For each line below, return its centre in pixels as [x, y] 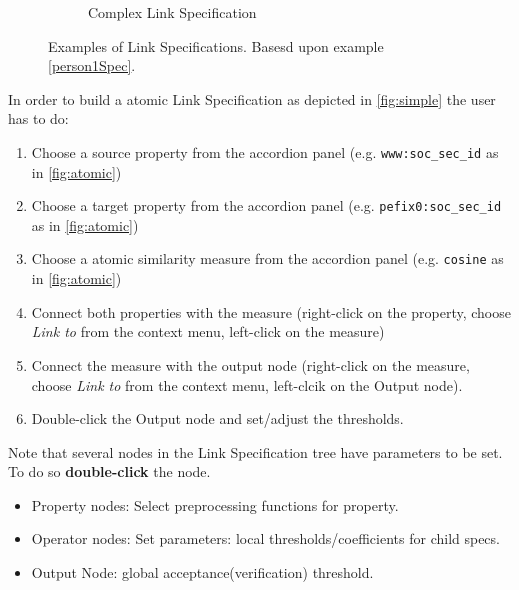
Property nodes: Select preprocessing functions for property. [215, 504]
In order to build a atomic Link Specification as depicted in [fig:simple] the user [252, 98]
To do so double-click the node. [109, 471]
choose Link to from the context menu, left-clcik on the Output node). [247, 384]
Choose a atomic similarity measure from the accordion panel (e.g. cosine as [267, 258]
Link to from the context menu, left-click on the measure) [208, 331]
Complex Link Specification [172, 12]
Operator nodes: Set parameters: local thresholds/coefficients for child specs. [265, 538]
